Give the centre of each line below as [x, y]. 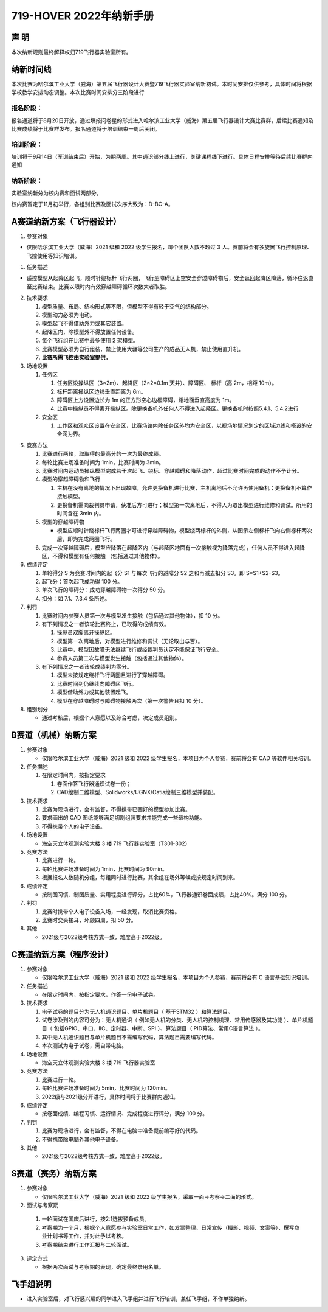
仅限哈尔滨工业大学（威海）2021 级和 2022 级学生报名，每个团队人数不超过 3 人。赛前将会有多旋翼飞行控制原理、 [169, 247]
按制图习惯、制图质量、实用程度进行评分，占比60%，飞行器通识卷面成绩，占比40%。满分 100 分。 [166, 894]
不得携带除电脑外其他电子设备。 [81, 1139]
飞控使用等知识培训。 [53, 256]
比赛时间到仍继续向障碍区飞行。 [97, 683]
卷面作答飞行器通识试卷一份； [94, 783]
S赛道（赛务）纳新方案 [54, 1174]
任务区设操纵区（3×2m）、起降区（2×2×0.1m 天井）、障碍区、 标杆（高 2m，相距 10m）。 [167, 383]
